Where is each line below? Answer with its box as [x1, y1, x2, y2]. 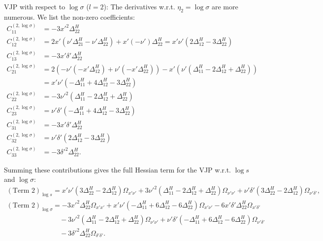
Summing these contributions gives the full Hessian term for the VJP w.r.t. [4, 164, 231, 174]
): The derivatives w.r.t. [103, 1, 175, 11]
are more [211, 1, 238, 11]
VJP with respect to [4, 1, 65, 11]
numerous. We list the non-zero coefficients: [4, 11, 135, 22]
